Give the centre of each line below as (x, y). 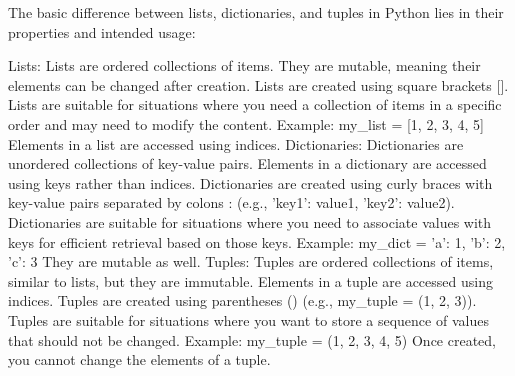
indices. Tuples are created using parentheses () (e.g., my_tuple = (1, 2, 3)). (242, 300)
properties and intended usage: (102, 31)
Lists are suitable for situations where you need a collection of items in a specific (255, 104)
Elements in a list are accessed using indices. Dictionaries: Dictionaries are (236, 143)
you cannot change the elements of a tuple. (139, 359)
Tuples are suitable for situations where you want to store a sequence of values (248, 319)
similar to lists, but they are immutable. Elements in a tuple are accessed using (250, 280)
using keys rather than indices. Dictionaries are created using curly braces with (250, 182)
